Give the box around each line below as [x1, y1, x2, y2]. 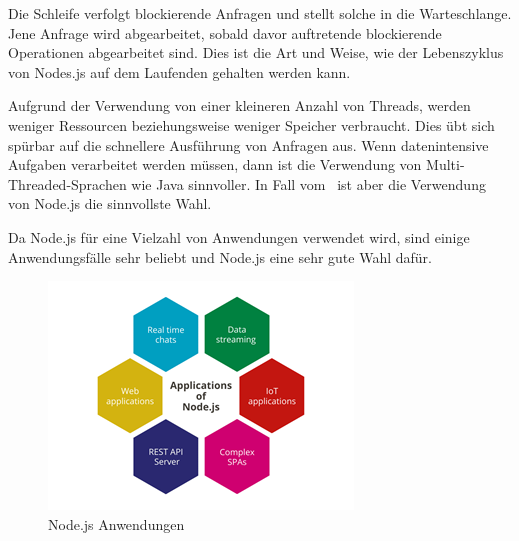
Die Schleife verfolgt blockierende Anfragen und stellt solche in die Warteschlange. [8, 3, 512, 23]
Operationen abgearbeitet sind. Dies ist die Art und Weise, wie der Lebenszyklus [8, 42, 504, 63]
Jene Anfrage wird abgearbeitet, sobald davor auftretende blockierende [8, 22, 442, 43]
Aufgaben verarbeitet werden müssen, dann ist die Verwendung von [8, 154, 422, 175]
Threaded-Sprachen [8, 173, 127, 194]
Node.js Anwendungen [48, 513, 185, 534]
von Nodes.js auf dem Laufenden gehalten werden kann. [8, 61, 351, 82]
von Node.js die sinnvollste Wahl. [8, 193, 212, 214]
